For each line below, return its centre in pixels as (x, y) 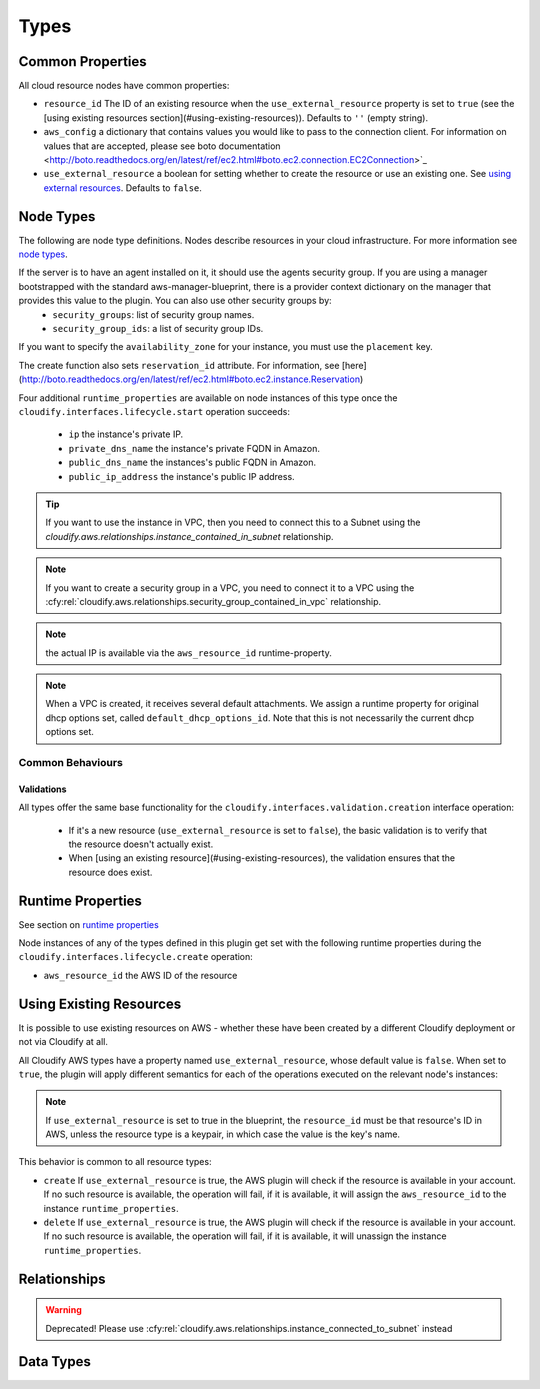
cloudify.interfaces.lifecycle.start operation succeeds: (154, 411)
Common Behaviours (71, 763)
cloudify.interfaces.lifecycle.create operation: (136, 957)
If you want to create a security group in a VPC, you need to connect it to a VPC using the (230, 587)
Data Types (55, 1361)
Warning (63, 1310)
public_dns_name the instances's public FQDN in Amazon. (192, 462)
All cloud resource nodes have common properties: (124, 86)
